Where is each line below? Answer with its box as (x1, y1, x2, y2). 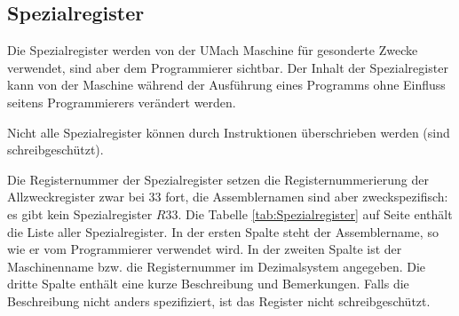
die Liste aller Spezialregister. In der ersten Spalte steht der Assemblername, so (7, 222, 439, 241)
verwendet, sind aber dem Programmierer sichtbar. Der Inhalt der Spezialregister (7, 58, 448, 76)
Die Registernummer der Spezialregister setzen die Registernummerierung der (7, 170, 429, 188)
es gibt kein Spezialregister (7, 204, 153, 223)
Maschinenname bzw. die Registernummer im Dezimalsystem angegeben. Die (7, 257, 426, 275)
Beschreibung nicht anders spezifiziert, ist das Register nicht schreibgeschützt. (7, 291, 431, 310)
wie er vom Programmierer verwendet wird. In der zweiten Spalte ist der (7, 240, 402, 258)
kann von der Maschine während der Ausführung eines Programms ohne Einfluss (7, 75, 446, 94)
